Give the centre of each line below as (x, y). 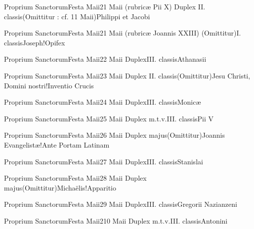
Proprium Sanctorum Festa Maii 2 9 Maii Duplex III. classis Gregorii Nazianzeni (121, 204)
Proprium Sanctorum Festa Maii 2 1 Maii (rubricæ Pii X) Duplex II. (105, 6)
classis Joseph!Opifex (35, 42)
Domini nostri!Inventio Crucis (49, 85)
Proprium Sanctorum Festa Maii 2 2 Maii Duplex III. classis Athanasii (105, 59)
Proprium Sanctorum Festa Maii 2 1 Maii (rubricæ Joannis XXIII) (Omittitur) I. (123, 33)
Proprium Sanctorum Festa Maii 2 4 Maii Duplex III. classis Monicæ (103, 102)
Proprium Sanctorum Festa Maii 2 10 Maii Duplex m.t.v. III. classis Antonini (116, 220)
